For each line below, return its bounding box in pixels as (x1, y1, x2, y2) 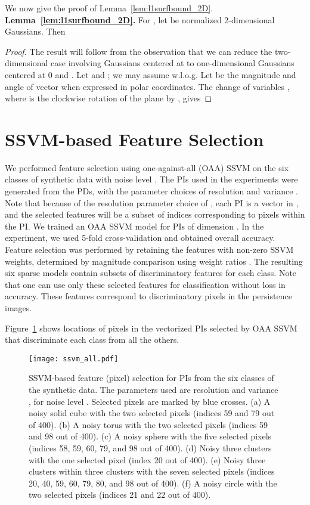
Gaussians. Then (5, 25, 66, 38)
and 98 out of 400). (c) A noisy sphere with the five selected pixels (29, 430, 272, 442)
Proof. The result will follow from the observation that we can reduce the (5, 45, 272, 57)
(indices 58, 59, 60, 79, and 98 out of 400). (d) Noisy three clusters (29, 442, 272, 454)
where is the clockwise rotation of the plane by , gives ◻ (5, 92, 212, 104)
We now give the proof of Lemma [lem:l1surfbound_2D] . (5, 2, 213, 14)
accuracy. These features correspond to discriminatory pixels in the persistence (5, 290, 292, 302)
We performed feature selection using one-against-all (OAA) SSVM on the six (5, 161, 289, 174)
